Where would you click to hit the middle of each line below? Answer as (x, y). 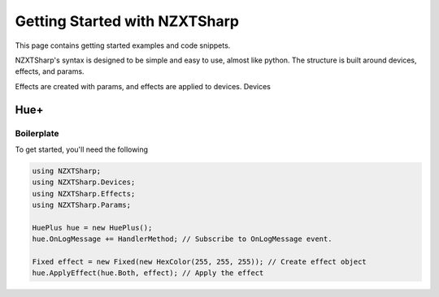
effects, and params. (50, 71)
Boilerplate (37, 133)
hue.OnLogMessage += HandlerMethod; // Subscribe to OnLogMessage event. (182, 239)
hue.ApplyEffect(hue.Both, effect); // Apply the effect (148, 273)
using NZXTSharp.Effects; (84, 194)
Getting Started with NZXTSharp (127, 21)
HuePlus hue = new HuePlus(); (92, 228)
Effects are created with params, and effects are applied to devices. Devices (143, 86)
